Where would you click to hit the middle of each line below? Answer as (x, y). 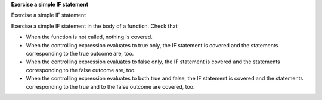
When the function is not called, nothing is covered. (89, 37)
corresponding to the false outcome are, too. (81, 70)
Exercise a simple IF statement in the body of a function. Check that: (95, 26)
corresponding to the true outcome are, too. (80, 53)
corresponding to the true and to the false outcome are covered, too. (110, 86)
